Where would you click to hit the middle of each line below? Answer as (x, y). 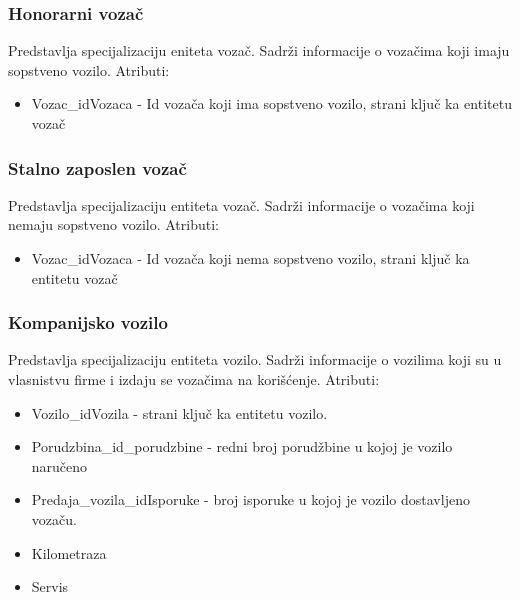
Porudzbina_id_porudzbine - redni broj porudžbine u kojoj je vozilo (242, 446)
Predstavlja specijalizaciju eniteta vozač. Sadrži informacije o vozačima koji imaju (259, 50)
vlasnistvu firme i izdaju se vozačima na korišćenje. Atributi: (194, 379)
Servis (50, 586)
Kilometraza (69, 552)
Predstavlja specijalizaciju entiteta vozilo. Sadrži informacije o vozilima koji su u (255, 359)
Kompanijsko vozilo (88, 322)
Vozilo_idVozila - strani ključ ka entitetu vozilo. (179, 412)
